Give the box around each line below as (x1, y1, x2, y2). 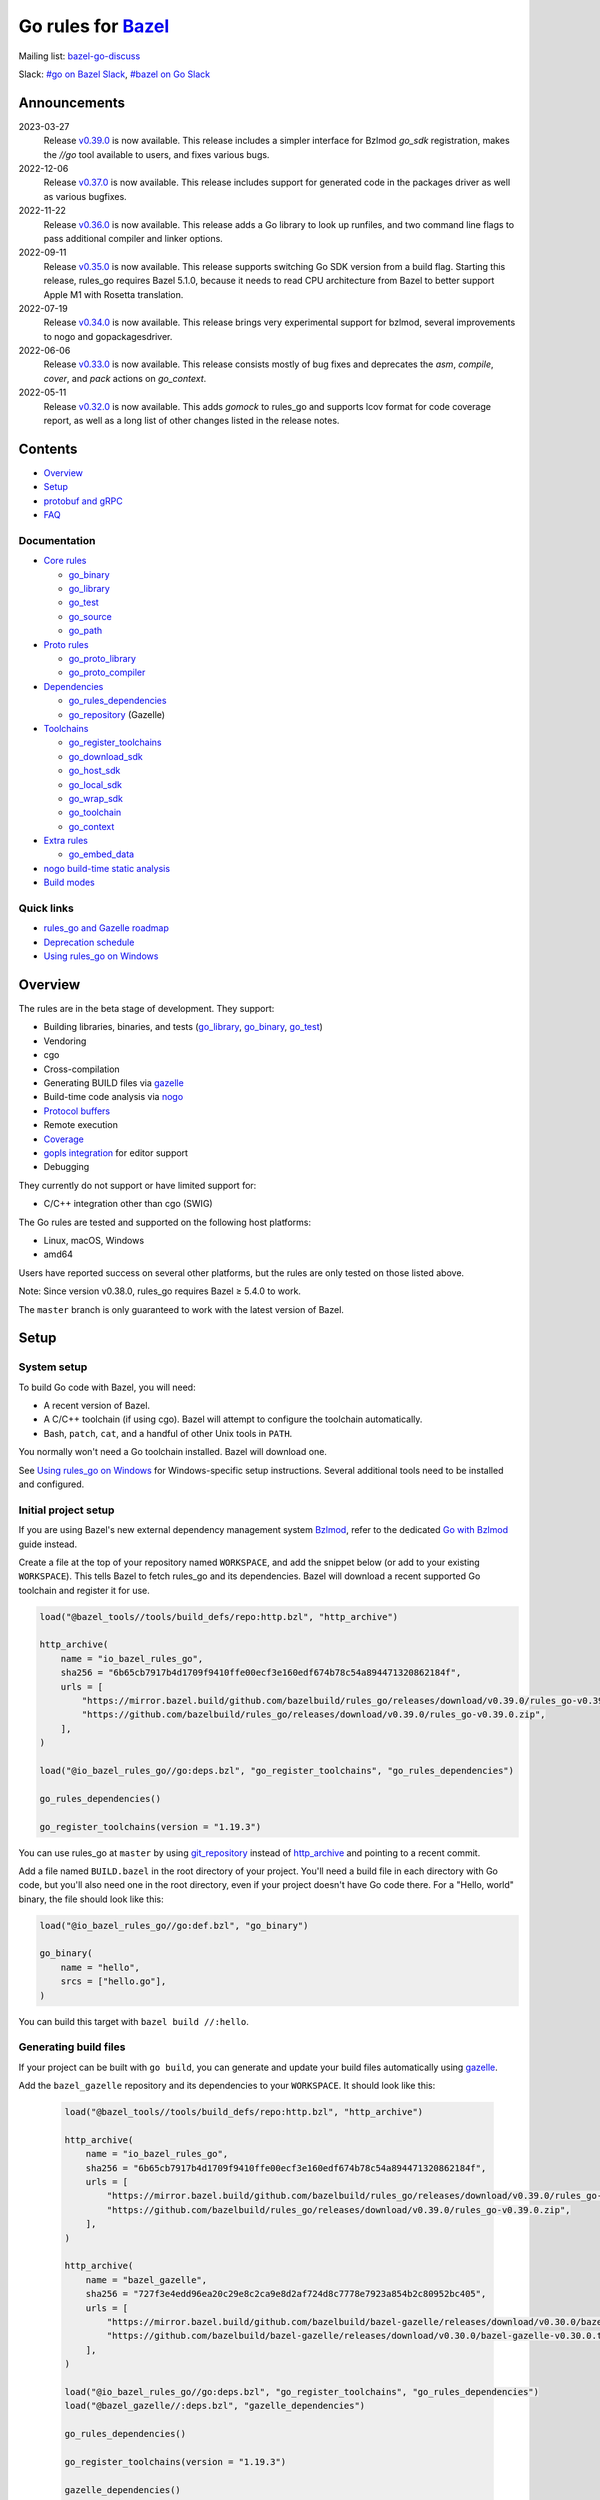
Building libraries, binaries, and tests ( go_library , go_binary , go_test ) (43, 1021, 324, 1033)
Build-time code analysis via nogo (43, 1091, 184, 1103)
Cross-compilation (43, 1063, 120, 1075)
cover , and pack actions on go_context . (43, 372, 207, 384)
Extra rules (43, 835, 89, 847)
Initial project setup (18, 1503, 115, 1517)
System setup (18, 1360, 88, 1374)
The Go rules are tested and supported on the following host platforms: (18, 1216, 312, 1228)
